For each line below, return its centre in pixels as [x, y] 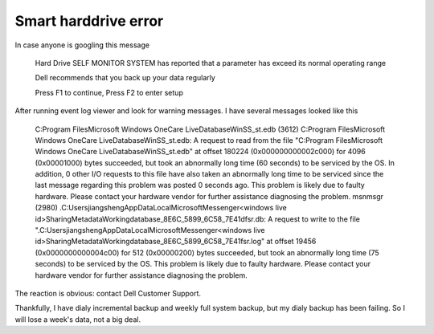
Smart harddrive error [89, 21]
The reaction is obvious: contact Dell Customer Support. [108, 293]
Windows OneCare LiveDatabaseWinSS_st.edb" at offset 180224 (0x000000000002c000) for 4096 [200, 152]
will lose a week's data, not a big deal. [78, 319]
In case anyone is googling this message [82, 45]
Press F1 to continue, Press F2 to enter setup [109, 92]
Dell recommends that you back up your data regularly [125, 78]
